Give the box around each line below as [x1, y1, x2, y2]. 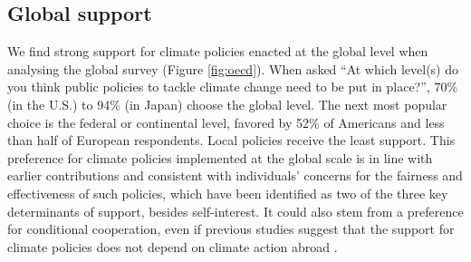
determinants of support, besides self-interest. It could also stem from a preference [7, 201, 464, 220]
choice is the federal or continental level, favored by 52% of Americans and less [7, 112, 445, 131]
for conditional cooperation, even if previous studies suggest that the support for [7, 219, 455, 238]
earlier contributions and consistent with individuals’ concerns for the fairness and [7, 166, 463, 185]
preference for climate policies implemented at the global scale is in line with [7, 148, 433, 167]
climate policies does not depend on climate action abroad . [7, 237, 338, 256]
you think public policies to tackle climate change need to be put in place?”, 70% [7, 77, 458, 96]
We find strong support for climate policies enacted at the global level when [7, 42, 428, 61]
